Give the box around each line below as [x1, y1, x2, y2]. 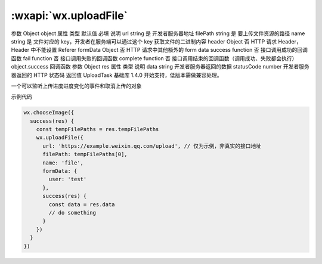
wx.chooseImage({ [23, 109, 75, 116]
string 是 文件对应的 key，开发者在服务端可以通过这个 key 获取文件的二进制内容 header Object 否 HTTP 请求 [11, 38, 277, 45]
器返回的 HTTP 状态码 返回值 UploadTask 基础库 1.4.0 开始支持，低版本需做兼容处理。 [11, 72, 223, 79]
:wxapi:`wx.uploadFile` [11, 9, 128, 22]
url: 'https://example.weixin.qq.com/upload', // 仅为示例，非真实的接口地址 [42, 142, 262, 149]
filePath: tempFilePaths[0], [42, 151, 128, 158]
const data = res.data [48, 201, 116, 208]
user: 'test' [48, 176, 87, 183]
